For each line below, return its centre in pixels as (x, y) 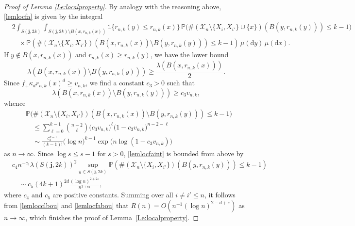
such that (181, 83)
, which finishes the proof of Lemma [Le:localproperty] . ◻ (112, 217)
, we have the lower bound (189, 55)
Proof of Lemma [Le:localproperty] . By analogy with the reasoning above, (113, 6)
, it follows (220, 195)
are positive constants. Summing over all (113, 195)
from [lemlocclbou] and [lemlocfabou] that (66, 205)
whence (15, 103)
